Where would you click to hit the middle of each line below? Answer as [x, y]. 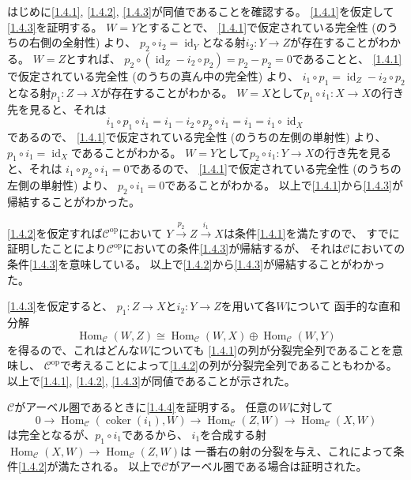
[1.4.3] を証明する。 [55, 26]
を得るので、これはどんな [74, 349]
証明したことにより [57, 248]
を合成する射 [234, 434]
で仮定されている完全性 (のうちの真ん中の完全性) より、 [153, 75]
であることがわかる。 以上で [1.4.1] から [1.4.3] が [284, 185]
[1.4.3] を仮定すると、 [60, 306]
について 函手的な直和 [343, 306]
